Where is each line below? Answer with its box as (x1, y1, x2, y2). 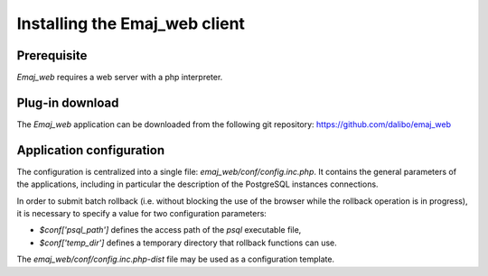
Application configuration (16, 143, 165, 158)
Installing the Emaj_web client (16, 14, 246, 33)
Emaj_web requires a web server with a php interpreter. (16, 72, 223, 83)
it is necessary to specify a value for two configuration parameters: (16, 208, 267, 219)
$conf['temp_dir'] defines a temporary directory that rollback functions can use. (39, 237, 338, 248)
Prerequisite (16, 48, 88, 63)
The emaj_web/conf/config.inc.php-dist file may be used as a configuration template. (16, 253, 334, 265)
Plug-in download (16, 95, 119, 110)
